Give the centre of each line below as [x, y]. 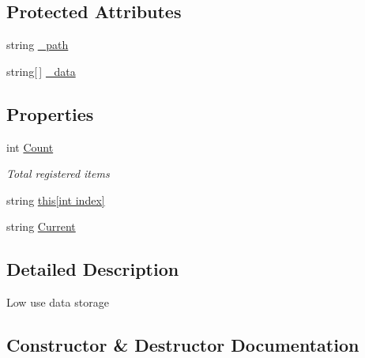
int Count [30, 147]
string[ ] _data [41, 71]
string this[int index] [56, 200]
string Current [41, 226]
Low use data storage [58, 302]
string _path [38, 45]
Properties [50, 113]
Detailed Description [93, 269]
